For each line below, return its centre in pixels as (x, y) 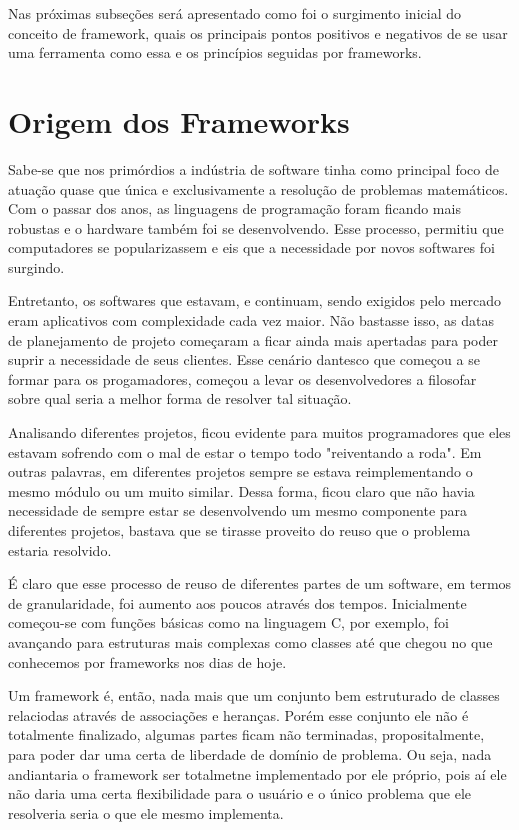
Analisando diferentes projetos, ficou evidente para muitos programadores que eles (259, 432)
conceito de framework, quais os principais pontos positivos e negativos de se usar (258, 32)
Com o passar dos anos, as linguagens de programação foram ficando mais (234, 208)
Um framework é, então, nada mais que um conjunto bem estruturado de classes (254, 695)
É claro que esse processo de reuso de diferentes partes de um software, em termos (260, 583)
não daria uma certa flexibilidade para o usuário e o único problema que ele (240, 793)
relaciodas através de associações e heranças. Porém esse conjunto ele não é (238, 714)
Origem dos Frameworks (179, 120)
